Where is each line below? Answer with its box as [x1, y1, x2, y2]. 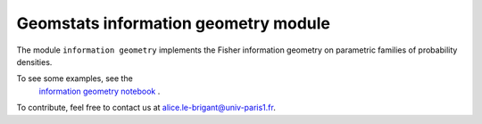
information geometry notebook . [38, 86, 161, 96]
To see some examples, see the [16, 73, 133, 84]
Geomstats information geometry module [16, 13, 330, 33]
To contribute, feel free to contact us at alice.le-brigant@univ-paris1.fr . [16, 103, 276, 113]
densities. [16, 56, 53, 67]
